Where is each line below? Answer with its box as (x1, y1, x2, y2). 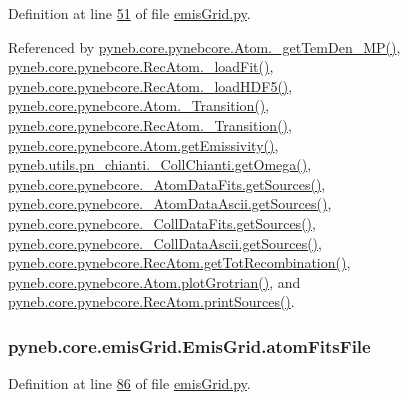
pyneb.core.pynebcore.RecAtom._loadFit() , (8, 56, 274, 77)
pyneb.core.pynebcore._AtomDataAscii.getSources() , (8, 193, 332, 214)
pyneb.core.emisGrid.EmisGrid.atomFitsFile (8, 333, 371, 358)
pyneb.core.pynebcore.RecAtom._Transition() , (8, 114, 292, 135)
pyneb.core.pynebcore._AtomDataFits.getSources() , (8, 173, 326, 194)
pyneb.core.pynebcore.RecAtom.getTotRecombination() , (8, 252, 351, 273)
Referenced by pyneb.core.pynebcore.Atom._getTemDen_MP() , (8, 36, 401, 57)
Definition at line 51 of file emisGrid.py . (8, 3, 251, 23)
